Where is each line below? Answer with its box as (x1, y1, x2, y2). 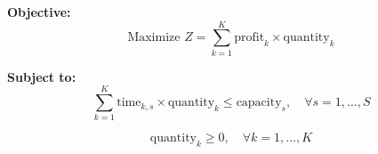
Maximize (127, 31, 181, 45)
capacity (236, 96, 282, 109)
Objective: (7, 3, 71, 20)
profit (234, 31, 265, 45)
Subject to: (7, 67, 76, 85)
